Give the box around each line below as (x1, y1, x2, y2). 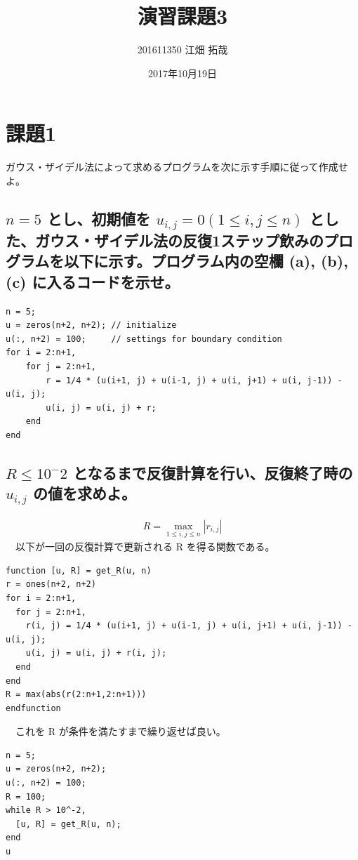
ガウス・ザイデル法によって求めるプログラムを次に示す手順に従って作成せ (6, 159, 348, 174)
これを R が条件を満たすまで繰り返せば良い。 (15, 724, 226, 739)
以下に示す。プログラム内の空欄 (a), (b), (64, 250, 348, 272)
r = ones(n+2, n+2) (6, 579, 96, 590)
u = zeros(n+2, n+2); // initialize (6, 320, 177, 331)
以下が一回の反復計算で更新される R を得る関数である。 (15, 539, 275, 554)
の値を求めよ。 (32, 482, 136, 504)
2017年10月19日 (148, 65, 217, 80)
